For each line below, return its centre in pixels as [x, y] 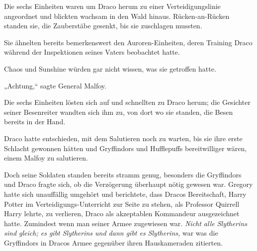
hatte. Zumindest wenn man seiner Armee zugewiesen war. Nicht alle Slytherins [126, 223]
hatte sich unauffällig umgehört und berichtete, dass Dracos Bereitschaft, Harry [125, 194]
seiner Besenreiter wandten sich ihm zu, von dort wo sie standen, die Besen [119, 112]
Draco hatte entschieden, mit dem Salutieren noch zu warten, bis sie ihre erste [123, 138]
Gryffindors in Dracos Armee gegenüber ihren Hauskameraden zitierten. [113, 242]
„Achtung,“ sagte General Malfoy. [55, 85]
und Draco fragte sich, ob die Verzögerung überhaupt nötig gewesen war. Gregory [128, 184]
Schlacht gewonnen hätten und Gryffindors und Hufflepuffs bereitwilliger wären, [126, 148]
